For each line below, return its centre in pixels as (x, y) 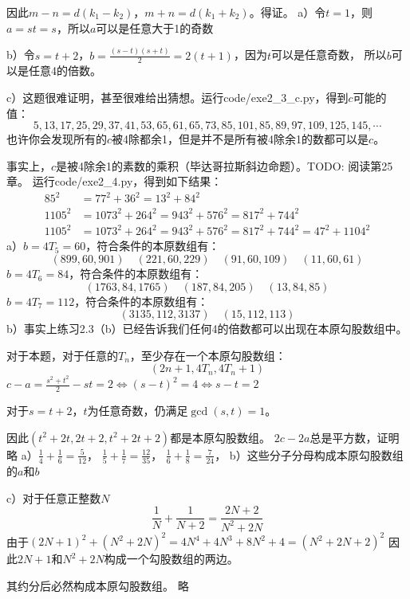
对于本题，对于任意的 (62, 355)
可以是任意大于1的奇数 (155, 27)
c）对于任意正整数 (54, 497)
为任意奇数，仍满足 (138, 411)
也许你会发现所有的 (57, 139)
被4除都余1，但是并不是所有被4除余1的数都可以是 (240, 139)
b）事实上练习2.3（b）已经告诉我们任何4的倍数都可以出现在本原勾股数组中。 (207, 329)
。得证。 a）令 (288, 12)
